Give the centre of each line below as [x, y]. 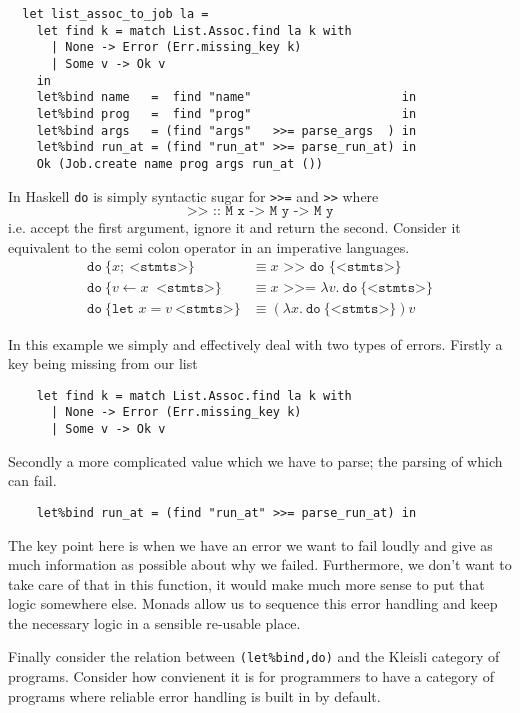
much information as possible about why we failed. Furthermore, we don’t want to [260, 564]
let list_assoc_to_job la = [115, 14]
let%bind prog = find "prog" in [226, 113]
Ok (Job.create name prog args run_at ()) [179, 163]
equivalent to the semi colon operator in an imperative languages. [209, 246]
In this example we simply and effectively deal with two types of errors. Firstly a [255, 343]
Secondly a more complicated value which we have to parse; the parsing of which [255, 460]
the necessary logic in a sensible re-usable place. [154, 622]
